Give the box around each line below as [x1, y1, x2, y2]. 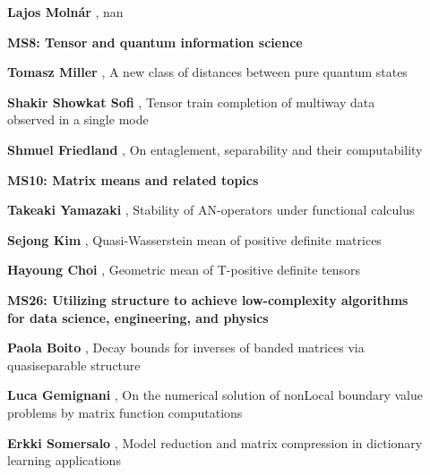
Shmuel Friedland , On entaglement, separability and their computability [7, 140, 423, 158]
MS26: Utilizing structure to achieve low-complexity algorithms [7, 290, 408, 309]
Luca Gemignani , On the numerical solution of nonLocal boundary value [7, 386, 423, 404]
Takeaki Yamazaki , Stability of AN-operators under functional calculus [7, 200, 415, 219]
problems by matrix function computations [7, 403, 243, 421]
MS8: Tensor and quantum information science [7, 32, 303, 51]
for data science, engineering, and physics [7, 308, 269, 327]
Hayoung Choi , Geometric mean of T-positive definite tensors [7, 260, 361, 279]
